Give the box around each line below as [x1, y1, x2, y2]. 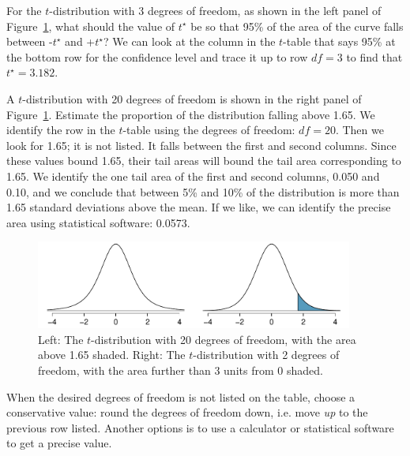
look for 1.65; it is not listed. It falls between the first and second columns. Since [6, 136, 397, 153]
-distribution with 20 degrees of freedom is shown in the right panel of [22, 90, 362, 107]
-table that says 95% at [283, 33, 396, 50]
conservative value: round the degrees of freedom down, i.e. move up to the [6, 404, 368, 420]
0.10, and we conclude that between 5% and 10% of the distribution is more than [6, 183, 400, 200]
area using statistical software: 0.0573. [6, 214, 190, 230]
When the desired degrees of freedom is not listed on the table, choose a [6, 388, 355, 405]
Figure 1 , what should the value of [6, 17, 175, 34]
